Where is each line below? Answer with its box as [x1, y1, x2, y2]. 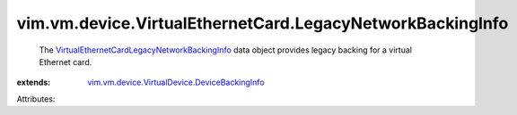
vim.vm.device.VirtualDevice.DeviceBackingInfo [87, 77, 265, 88]
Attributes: [16, 94, 56, 104]
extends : [16, 77, 51, 88]
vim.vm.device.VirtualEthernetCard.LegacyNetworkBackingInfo [16, 13, 509, 33]
